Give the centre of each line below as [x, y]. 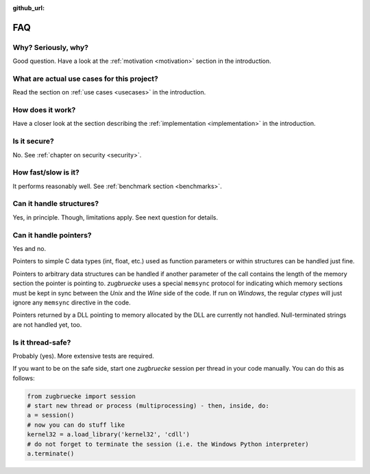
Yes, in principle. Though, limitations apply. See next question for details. [115, 217]
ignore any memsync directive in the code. [72, 302]
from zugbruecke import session [82, 396]
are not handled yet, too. [47, 324]
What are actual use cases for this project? [86, 79]
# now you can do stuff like [76, 425]
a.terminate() [51, 453]
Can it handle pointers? [52, 235]
